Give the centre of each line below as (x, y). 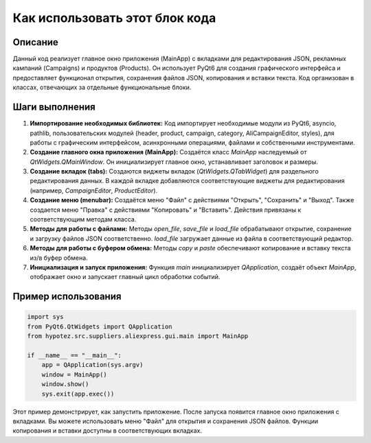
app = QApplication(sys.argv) (92, 365)
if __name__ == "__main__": (74, 355)
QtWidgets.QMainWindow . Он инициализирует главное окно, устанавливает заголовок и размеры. (174, 162)
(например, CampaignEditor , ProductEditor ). (94, 190)
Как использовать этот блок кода (114, 18)
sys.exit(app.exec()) (78, 394)
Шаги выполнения (54, 107)
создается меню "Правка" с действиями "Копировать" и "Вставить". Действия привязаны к (166, 210)
